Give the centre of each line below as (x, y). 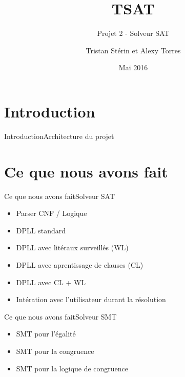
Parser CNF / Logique (52, 213)
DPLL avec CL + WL (51, 282)
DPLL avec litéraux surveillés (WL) (72, 247)
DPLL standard (41, 230)
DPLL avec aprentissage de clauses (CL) (80, 264)
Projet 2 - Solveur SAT (133, 33)
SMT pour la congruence (55, 351)
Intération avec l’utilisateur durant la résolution (91, 299)
